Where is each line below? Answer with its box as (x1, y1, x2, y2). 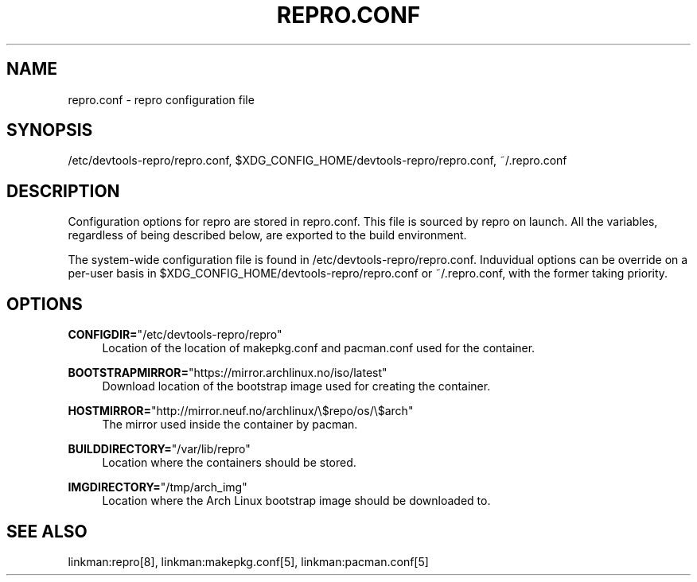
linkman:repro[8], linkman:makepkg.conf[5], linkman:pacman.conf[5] (68, 554, 429, 568)
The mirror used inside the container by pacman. (102, 417, 358, 432)
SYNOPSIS (6, 120, 93, 141)
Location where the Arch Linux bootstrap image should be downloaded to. (102, 494, 491, 508)
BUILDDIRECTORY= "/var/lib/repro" (68, 442, 251, 456)
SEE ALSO (6, 521, 88, 541)
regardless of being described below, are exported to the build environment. (68, 228, 467, 242)
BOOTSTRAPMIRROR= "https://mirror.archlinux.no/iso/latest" (68, 366, 387, 380)
